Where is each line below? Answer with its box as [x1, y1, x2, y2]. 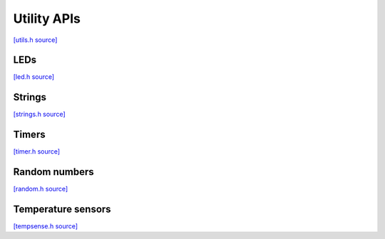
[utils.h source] [13, 36, 58, 44]
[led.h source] [13, 73, 55, 81]
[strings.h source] [13, 110, 66, 119]
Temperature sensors [13, 203, 111, 215]
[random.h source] [13, 185, 68, 193]
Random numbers [13, 166, 94, 178]
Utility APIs [13, 11, 81, 26]
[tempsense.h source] [13, 222, 78, 230]
